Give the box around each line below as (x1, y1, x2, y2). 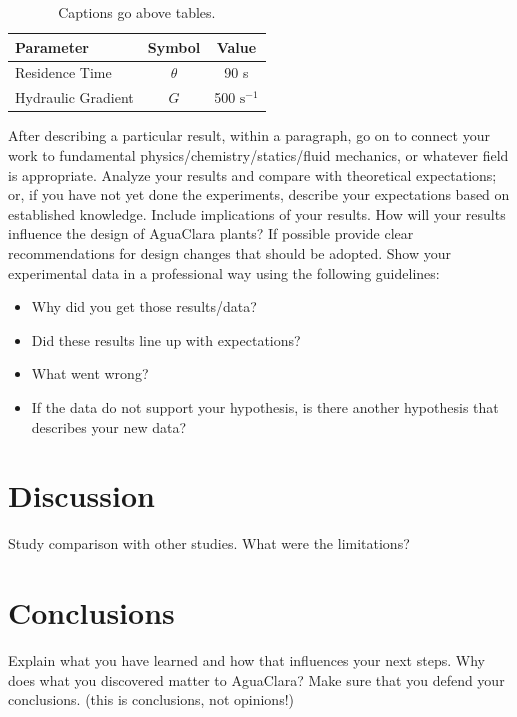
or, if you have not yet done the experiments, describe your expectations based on (8, 184, 510, 205)
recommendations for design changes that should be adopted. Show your (8, 242, 452, 263)
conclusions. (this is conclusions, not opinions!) (8, 689, 295, 710)
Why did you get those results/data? (31, 296, 257, 317)
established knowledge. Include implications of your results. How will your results (8, 203, 506, 224)
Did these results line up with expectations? (31, 329, 301, 350)
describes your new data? (31, 416, 187, 437)
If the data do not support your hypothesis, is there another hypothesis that (31, 396, 499, 417)
